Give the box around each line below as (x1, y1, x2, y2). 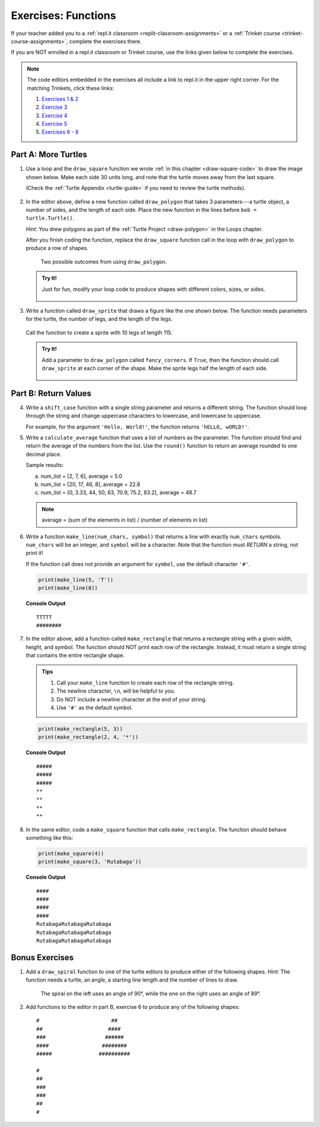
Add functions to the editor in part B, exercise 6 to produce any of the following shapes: (25, 1004, 240, 1011)
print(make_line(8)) (38, 585, 98, 592)
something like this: (25, 834, 73, 841)
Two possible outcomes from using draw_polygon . (40, 258, 167, 265)
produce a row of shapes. (25, 245, 89, 252)
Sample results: (25, 462, 64, 469)
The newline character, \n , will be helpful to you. (56, 687, 175, 694)
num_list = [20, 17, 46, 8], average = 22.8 (40, 481, 140, 488)
